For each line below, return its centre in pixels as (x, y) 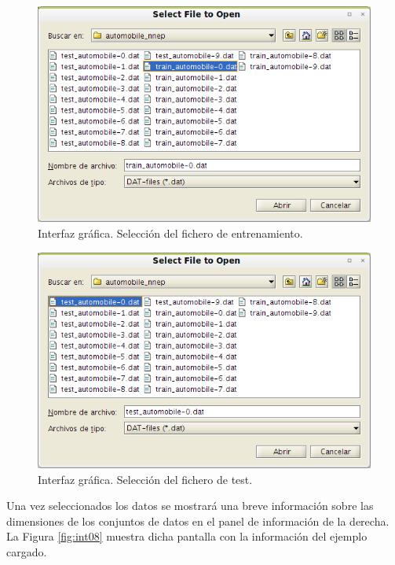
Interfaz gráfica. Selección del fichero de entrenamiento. (170, 233)
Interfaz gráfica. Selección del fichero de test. (145, 479)
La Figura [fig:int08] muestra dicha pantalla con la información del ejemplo (187, 536)
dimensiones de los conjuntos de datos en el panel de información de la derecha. (198, 521)
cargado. (27, 552)
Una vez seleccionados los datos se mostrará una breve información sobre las (190, 506)
